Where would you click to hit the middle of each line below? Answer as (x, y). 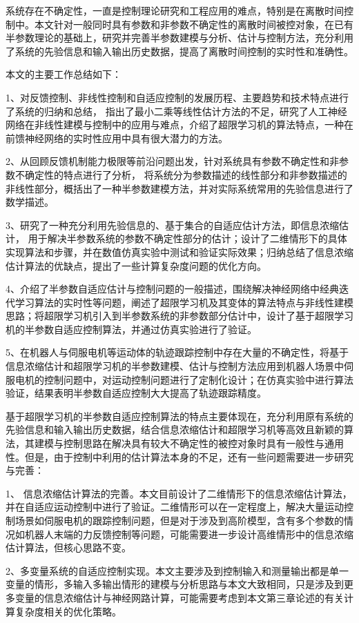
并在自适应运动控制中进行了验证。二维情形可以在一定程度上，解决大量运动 (175, 507)
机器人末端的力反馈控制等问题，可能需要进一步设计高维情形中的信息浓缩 (189, 534)
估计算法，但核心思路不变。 (68, 547)
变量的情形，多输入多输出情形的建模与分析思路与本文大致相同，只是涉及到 (175, 584)
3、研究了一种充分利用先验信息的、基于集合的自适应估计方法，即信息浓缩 (172, 225)
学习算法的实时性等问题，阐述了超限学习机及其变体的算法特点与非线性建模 (184, 302)
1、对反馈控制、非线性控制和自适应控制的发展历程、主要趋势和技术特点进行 (177, 97)
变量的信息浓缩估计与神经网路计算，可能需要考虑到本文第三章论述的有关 (179, 597)
